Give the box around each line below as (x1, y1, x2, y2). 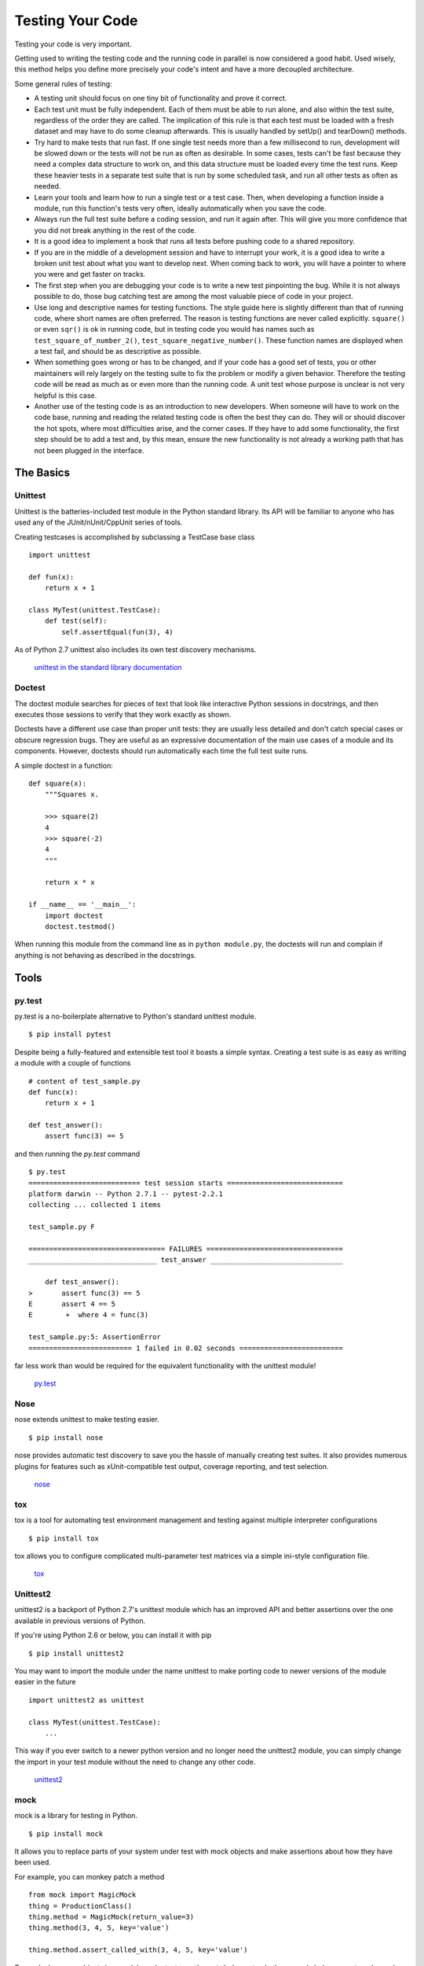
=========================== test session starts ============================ (28, 1178, 343, 1187)
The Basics (14, 466, 71, 480)
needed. (34, 182, 61, 191)
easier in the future (14, 1677, 76, 1687)
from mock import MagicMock (28, 1891, 137, 1899)
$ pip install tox (28, 1533, 100, 1543)
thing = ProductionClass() (28, 1902, 133, 1910)
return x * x (44, 878, 95, 887)
